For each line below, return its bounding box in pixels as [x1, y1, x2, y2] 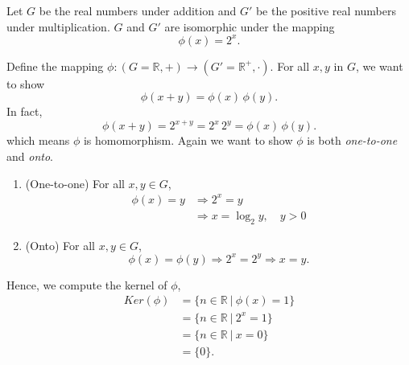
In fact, [6, 103, 43, 120]
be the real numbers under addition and [39, 2, 237, 18]
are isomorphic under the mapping [164, 18, 335, 35]
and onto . [6, 147, 53, 164]
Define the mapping [6, 57, 104, 74]
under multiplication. [6, 18, 110, 35]
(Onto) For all [25, 236, 95, 253]
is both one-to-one [307, 132, 398, 149]
